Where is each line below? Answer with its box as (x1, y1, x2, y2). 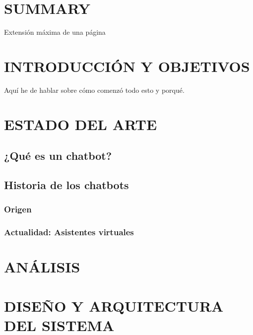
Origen (4, 203, 32, 215)
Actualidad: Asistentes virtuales (4, 226, 134, 238)
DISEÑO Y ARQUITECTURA (4, 295, 224, 316)
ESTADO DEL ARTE (4, 114, 157, 134)
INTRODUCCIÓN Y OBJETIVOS (4, 56, 250, 76)
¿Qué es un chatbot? (4, 148, 112, 163)
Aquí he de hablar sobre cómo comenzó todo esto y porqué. (4, 84, 185, 95)
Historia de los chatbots (4, 177, 129, 192)
